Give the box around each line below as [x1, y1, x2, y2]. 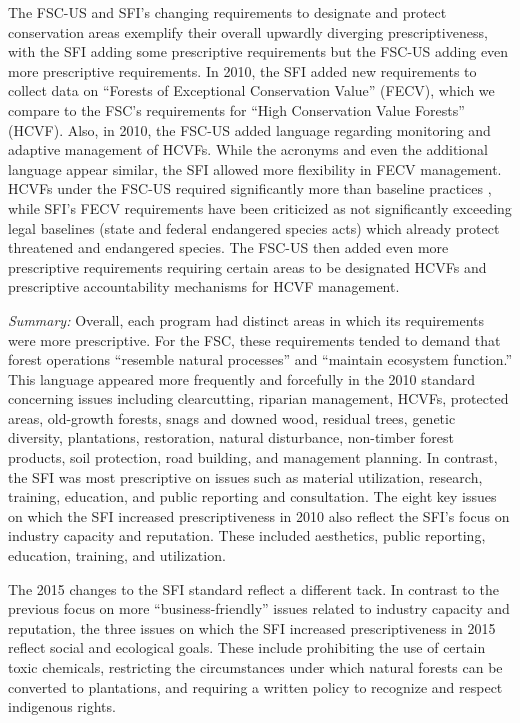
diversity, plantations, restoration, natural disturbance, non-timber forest [8, 427, 455, 448]
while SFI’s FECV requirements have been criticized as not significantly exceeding [8, 197, 512, 218]
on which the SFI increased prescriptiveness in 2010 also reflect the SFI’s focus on [8, 505, 510, 526]
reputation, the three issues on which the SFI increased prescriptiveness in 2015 [8, 617, 496, 638]
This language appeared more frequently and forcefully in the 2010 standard [8, 368, 476, 389]
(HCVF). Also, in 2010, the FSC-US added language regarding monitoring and [8, 119, 491, 140]
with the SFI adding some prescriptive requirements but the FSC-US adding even [8, 41, 509, 62]
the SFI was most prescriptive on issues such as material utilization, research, [8, 466, 483, 487]
